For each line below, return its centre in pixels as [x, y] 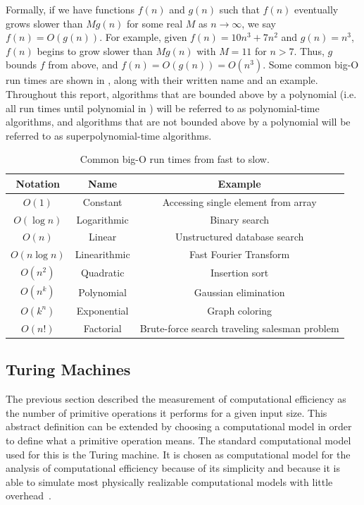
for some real [155, 23]
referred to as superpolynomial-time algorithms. [109, 135]
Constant [102, 201]
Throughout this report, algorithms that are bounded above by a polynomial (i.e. [181, 93]
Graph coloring [240, 310]
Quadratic [102, 273]
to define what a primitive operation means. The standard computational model [178, 440]
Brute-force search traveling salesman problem [239, 328]
